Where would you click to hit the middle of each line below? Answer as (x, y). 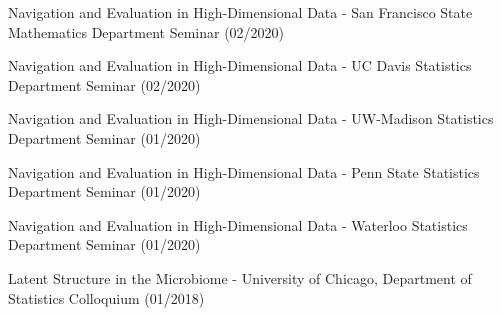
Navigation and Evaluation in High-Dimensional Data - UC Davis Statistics (240, 65)
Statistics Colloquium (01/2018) (106, 297)
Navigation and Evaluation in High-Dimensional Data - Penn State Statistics (244, 171)
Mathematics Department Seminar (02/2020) (146, 31)
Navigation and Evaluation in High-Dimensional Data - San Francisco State (240, 12)
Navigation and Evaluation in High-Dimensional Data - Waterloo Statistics (238, 224)
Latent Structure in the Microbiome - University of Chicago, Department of (240, 277)
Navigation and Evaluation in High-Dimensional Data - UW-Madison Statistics (251, 118)
